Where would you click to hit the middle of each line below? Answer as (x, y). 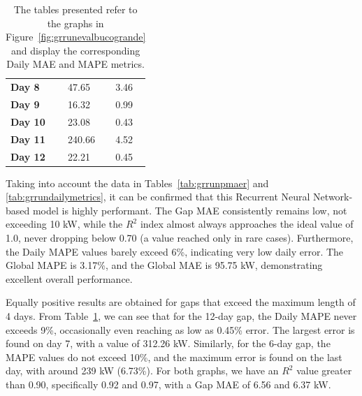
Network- (333, 197)
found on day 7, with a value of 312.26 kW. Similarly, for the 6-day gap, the (168, 343)
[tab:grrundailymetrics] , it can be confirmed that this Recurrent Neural (158, 197)
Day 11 (28, 139)
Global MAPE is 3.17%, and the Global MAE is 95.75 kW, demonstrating (164, 265)
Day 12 (28, 156)
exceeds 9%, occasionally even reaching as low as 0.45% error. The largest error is (180, 329)
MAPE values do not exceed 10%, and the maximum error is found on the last (174, 357)
